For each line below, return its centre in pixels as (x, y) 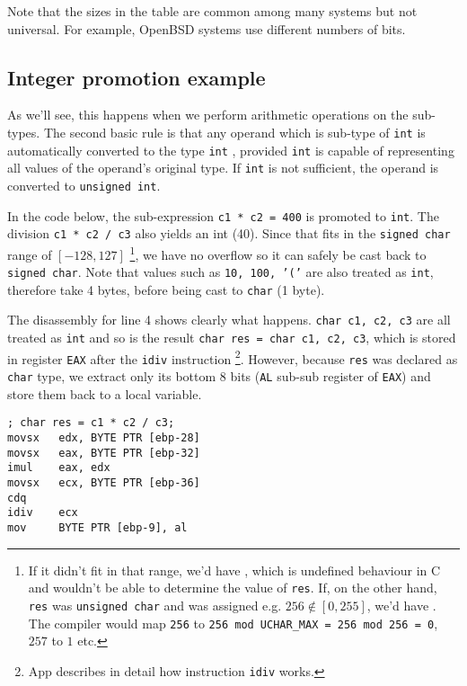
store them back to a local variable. (105, 393)
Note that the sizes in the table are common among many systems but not (212, 11)
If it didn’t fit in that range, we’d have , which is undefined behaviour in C (234, 570)
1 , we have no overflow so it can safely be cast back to (278, 253)
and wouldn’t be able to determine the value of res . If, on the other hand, (233, 588)
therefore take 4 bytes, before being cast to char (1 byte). (166, 289)
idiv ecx (43, 513)
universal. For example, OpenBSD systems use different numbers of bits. (207, 28)
